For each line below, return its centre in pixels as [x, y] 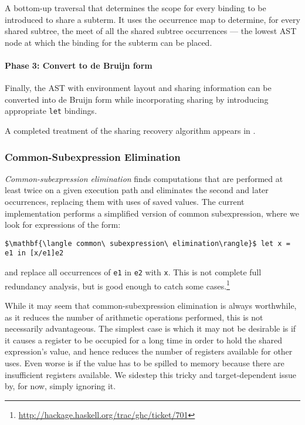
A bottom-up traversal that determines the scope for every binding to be [135, 8]
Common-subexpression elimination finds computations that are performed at [144, 178]
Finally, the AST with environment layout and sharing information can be [138, 88]
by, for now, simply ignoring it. [60, 386]
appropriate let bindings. [51, 111]
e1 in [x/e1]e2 [34, 253]
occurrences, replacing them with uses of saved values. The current [125, 202]
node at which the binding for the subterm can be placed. [109, 42]
